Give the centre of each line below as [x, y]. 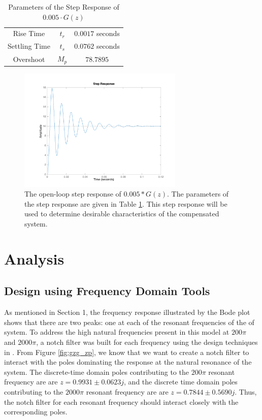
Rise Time [29, 33]
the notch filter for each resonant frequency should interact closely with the [121, 401]
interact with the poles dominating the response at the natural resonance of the [128, 362]
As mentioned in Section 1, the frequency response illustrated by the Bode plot [127, 312]
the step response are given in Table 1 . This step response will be [126, 203]
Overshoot [29, 59]
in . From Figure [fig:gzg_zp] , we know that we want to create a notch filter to [127, 352]
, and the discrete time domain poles [181, 382]
